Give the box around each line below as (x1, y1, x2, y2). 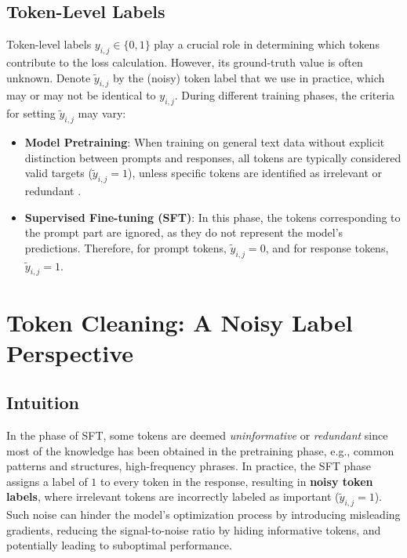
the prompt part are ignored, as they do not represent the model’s (24, 224, 343, 241)
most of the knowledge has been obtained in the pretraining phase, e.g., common (6, 442, 394, 458)
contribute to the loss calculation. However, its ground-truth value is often (6, 54, 363, 70)
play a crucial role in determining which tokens (154, 36, 380, 53)
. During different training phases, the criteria (174, 87, 394, 103)
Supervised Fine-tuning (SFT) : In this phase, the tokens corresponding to (24, 208, 401, 225)
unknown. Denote (6, 69, 91, 85)
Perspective (6, 336, 134, 368)
